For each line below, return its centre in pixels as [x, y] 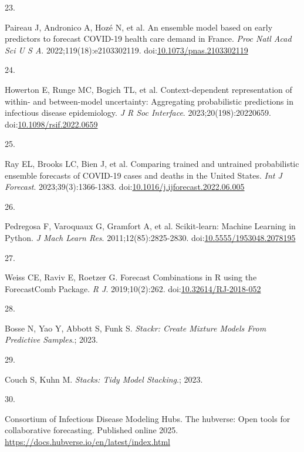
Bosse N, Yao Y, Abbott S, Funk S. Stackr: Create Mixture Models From [136, 328]
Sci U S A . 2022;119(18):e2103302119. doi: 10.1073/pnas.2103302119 [126, 50]
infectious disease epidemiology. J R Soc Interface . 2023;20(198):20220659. [138, 113]
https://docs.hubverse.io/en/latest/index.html [87, 442]
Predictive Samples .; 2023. [51, 339]
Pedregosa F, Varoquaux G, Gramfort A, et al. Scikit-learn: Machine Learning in [150, 226]
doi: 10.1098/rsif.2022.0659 [51, 124]
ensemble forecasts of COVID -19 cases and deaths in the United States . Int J [143, 175]
